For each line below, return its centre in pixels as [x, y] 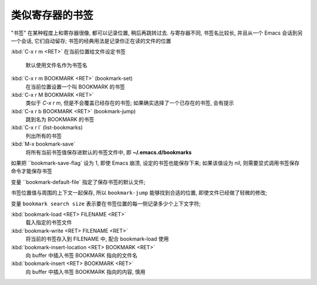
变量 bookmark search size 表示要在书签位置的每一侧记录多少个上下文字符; [106, 203]
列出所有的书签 [43, 135]
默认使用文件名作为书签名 [56, 65]
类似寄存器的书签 [52, 15]
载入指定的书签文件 [49, 222]
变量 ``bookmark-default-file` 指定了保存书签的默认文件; [78, 182]
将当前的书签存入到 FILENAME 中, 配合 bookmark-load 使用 [97, 239]
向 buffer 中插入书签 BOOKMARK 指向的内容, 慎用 [86, 272]
